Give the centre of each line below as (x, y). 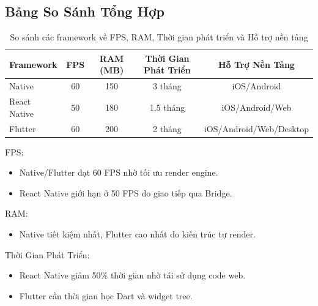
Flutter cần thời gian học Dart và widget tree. (106, 295)
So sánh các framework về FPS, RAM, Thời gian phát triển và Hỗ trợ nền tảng (159, 37)
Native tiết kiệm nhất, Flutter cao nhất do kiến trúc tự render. (137, 233)
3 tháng (167, 86)
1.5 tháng (167, 107)
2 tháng (167, 128)
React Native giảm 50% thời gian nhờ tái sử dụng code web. (132, 275)
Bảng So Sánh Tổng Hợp (85, 11)
